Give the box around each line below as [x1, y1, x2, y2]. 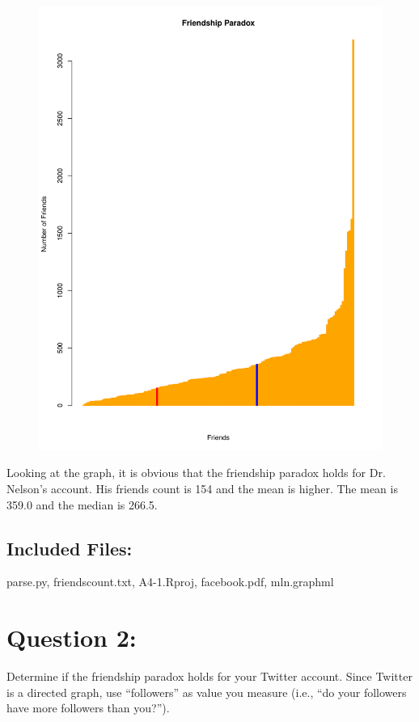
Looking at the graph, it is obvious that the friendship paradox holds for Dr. [6, 464, 386, 481]
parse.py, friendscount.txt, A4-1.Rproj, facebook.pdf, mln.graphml [6, 573, 334, 590]
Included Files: [6, 535, 133, 560]
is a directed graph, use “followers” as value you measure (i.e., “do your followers [6, 683, 407, 700]
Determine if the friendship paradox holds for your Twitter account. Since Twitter [6, 668, 413, 685]
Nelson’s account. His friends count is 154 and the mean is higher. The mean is [6, 480, 398, 497]
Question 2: [6, 621, 137, 654]
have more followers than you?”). [6, 699, 170, 716]
